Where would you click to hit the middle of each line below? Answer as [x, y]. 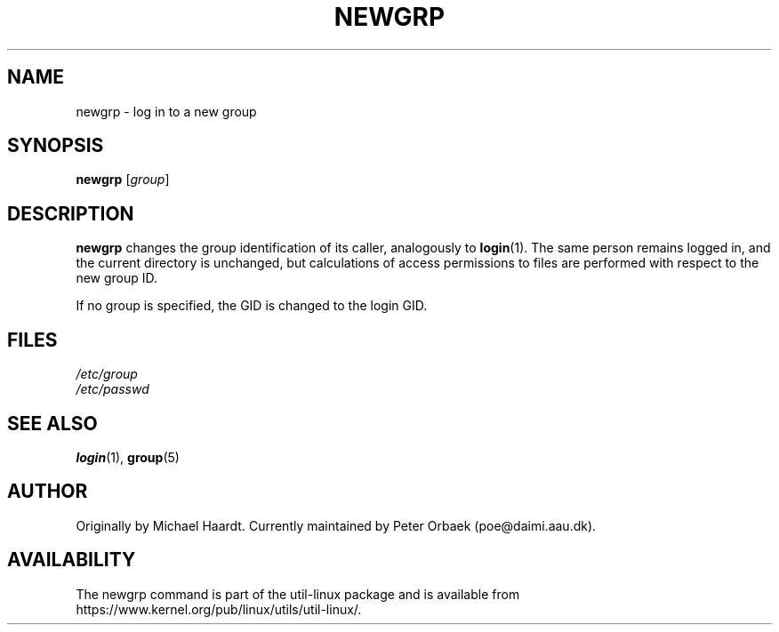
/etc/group [107, 374]
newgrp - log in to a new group [166, 111]
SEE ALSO [52, 423]
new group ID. [117, 278]
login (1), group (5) [128, 457]
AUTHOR [48, 492]
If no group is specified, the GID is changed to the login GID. [252, 306]
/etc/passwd [112, 389]
